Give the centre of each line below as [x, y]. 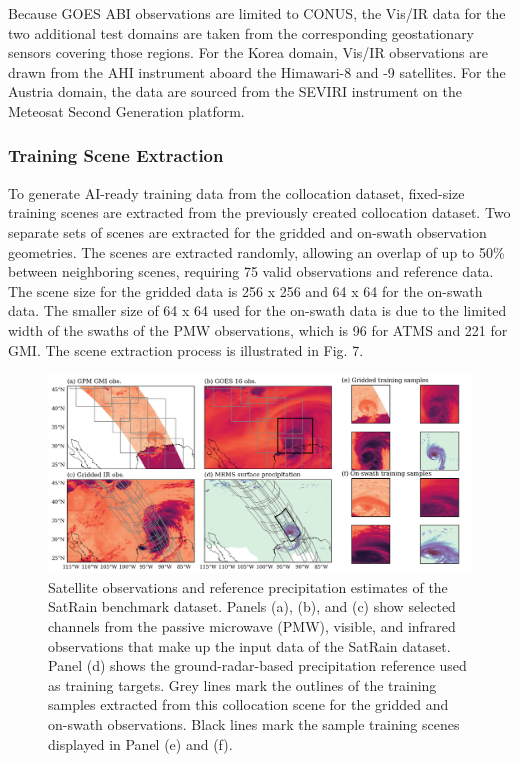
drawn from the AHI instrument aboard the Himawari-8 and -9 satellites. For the [257, 71]
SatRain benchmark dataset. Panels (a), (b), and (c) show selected [252, 606]
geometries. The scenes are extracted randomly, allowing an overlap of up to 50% [256, 251]
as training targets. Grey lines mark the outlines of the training [242, 684]
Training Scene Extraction [116, 155]
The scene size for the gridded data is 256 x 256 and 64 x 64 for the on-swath [245, 290]
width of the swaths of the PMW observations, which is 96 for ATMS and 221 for [258, 329]
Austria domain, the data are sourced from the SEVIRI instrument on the [235, 91]
